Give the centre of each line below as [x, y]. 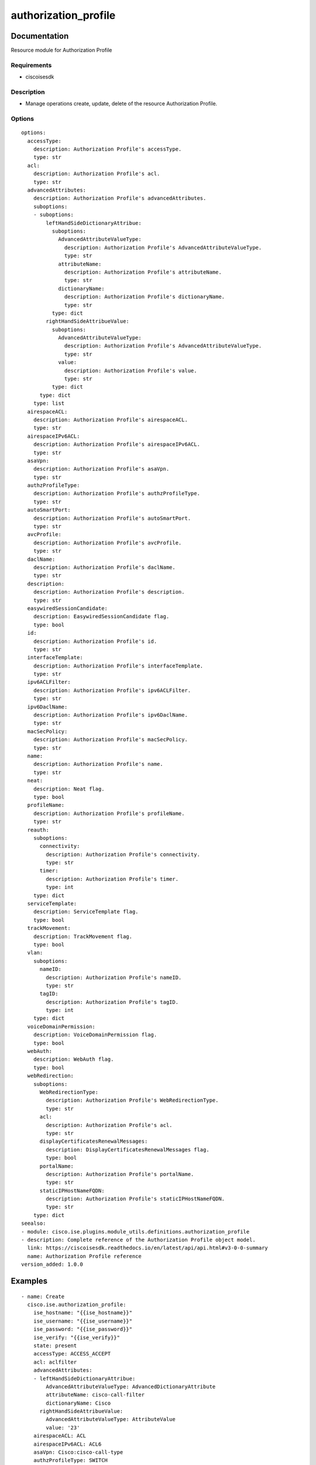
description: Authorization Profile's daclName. [104, 568]
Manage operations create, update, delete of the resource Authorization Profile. [121, 104]
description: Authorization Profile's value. [131, 370]
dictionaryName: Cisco [78, 1403]
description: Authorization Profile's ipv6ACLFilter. [112, 690]
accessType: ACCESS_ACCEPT [72, 1354]
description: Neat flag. [69, 789]
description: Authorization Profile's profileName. [109, 813]
